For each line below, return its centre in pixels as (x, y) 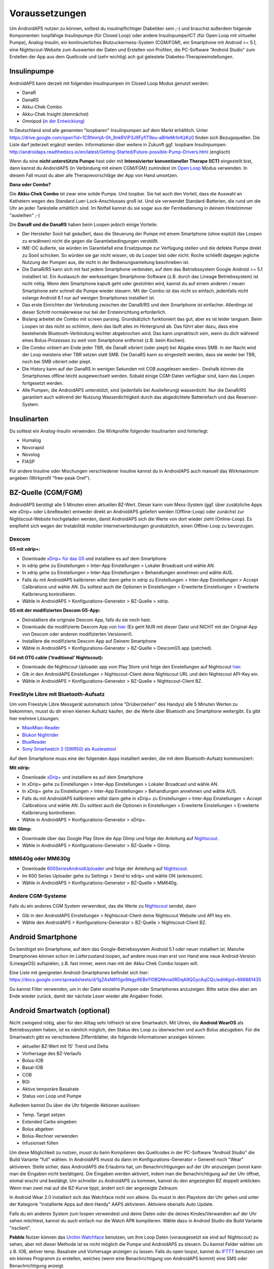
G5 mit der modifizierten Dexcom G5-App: (55, 610)
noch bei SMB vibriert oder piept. (57, 362)
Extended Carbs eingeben (49, 1122)
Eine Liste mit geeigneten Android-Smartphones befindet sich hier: (79, 973)
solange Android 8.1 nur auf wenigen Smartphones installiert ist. (89, 297)
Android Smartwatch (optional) (60, 1011)
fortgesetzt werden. (43, 383)
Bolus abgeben (38, 1129)
